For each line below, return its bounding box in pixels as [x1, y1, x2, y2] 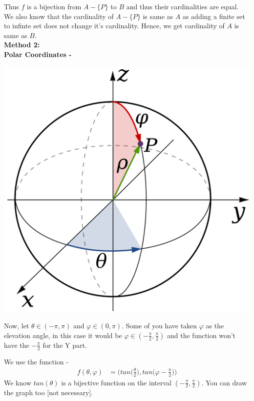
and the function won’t [167, 330, 236, 340]
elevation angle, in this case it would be [4, 330, 122, 340]
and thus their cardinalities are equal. [126, 1, 239, 11]
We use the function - [4, 356, 68, 366]
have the [4, 340, 29, 350]
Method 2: [4, 40, 40, 50]
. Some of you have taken [122, 321, 197, 331]
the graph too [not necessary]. [4, 387, 93, 397]
